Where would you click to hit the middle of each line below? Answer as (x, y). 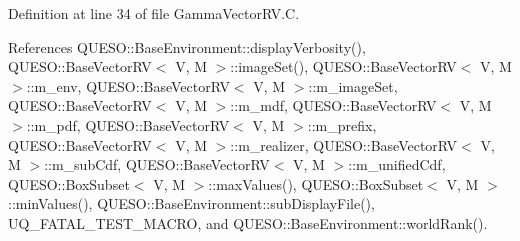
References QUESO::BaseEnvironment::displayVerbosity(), (187, 46)
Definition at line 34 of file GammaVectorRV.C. (154, 13)
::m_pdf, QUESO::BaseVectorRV (128, 124)
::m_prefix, (342, 124)
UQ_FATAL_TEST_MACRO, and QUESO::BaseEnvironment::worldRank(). (248, 222)
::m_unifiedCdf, (397, 164)
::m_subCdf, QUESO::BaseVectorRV (157, 164)
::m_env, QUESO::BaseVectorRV (128, 85)
